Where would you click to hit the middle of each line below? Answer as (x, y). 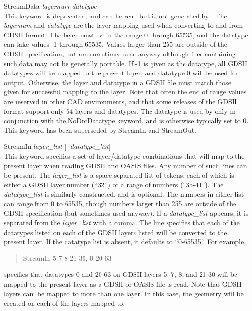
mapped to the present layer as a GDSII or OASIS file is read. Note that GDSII (123, 284)
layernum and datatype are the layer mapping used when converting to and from (124, 25)
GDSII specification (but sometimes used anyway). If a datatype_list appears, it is (126, 213)
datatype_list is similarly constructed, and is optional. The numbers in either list (124, 194)
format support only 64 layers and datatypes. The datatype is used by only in (120, 111)
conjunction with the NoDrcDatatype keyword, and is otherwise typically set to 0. (126, 120)
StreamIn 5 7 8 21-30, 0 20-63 (67, 258)
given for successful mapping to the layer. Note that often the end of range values (125, 92)
